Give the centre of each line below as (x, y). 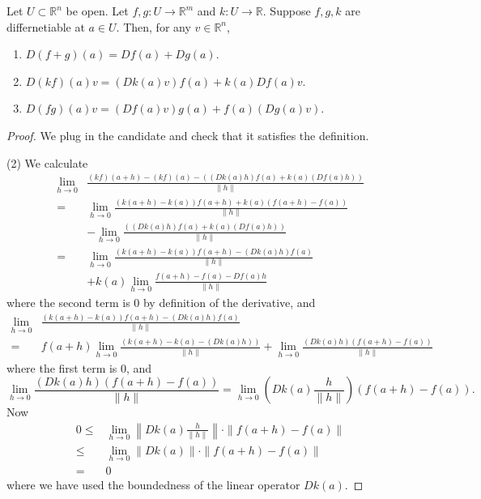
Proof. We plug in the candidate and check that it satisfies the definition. (188, 135)
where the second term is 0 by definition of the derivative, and (161, 302)
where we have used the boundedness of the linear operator (153, 485)
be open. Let (97, 11)
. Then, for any (153, 26)
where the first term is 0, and (79, 367)
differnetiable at (46, 26)
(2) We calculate (47, 162)
